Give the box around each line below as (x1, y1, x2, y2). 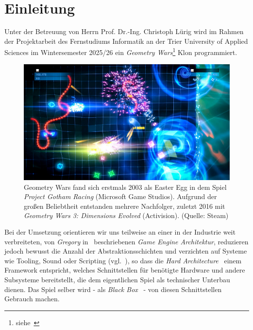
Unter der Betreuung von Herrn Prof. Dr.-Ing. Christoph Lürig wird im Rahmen (4, 26, 244, 37)
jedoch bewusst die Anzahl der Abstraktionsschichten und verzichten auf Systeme (4, 246, 247, 256)
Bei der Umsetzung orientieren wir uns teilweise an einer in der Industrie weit (4, 227, 236, 237)
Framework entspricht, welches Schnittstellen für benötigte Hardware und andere (4, 265, 245, 275)
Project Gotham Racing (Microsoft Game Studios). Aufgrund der (24, 191, 217, 202)
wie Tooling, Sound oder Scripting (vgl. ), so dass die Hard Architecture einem (4, 255, 242, 265)
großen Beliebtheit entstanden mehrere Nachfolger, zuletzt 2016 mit (24, 201, 225, 211)
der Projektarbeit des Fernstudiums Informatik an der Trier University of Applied (4, 36, 248, 46)
